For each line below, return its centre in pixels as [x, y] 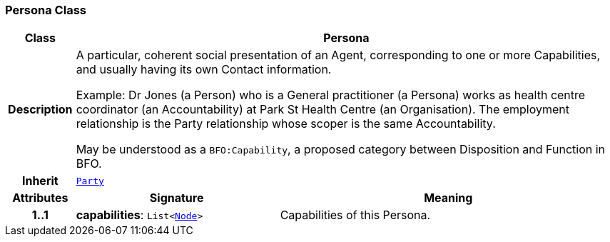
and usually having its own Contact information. [204, 70]
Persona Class [46, 10]
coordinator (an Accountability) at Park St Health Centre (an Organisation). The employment [323, 110]
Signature [177, 198]
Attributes [40, 198]
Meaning [448, 198]
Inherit [40, 181]
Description [40, 110]
